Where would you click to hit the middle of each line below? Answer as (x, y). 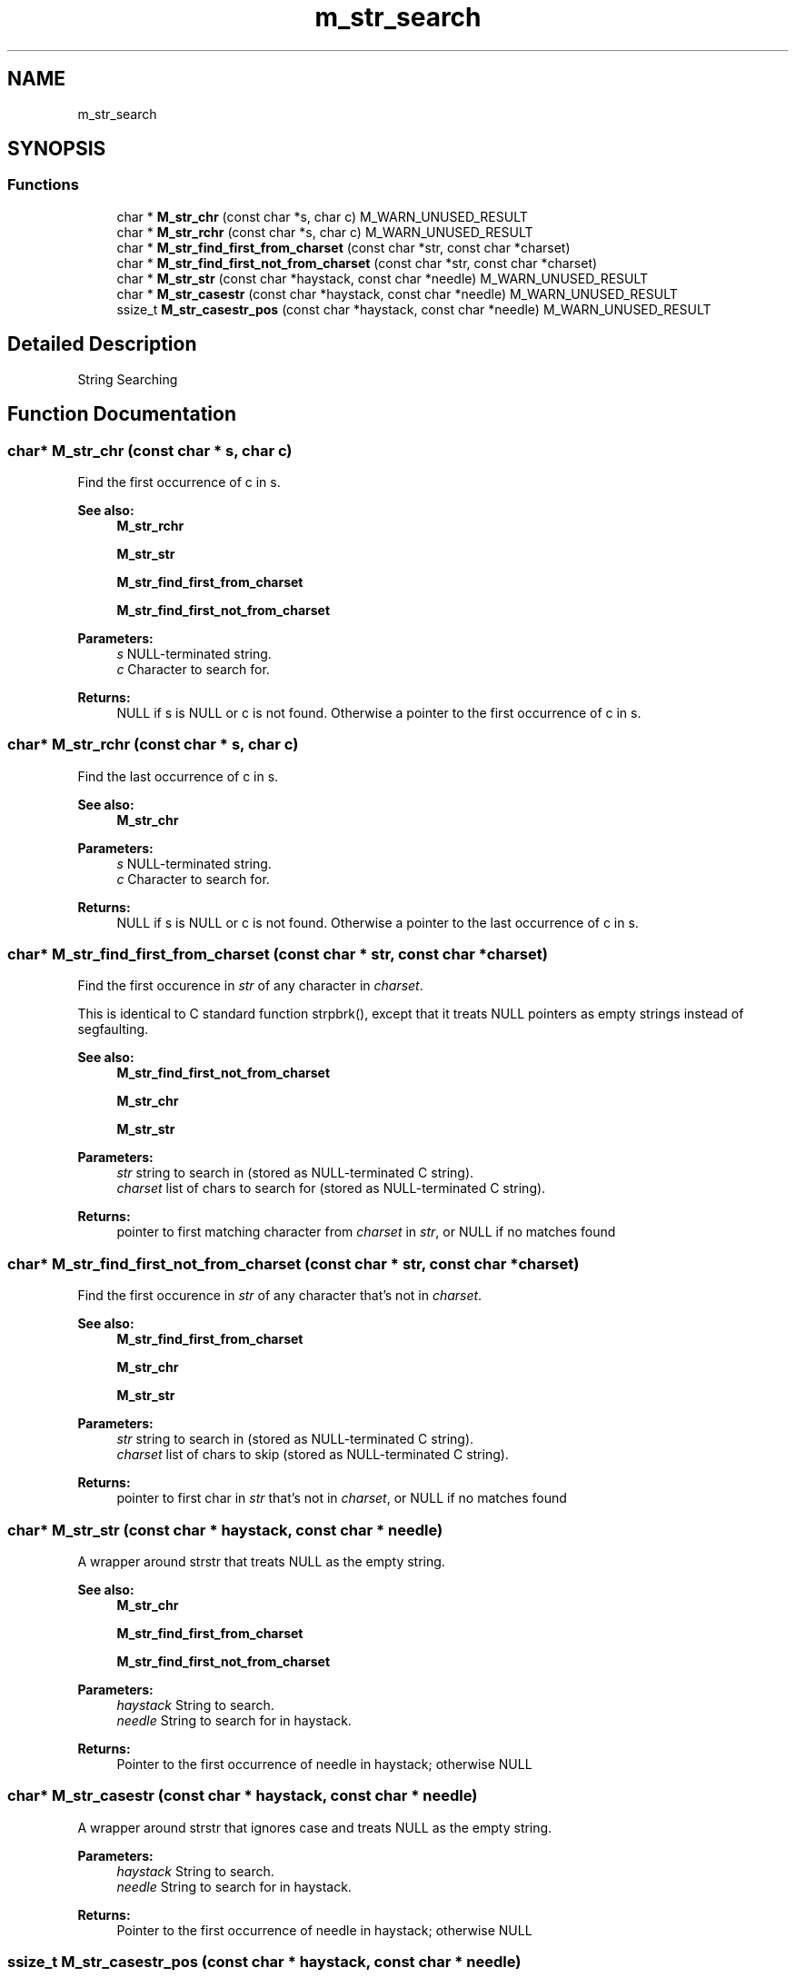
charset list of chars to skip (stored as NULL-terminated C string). (313, 1455)
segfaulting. (113, 1029)
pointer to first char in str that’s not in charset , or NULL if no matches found (342, 1498)
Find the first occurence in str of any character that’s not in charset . (280, 1296)
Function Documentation (122, 414)
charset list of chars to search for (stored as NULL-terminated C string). (331, 1188)
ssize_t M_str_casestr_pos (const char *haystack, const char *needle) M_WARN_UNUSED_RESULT (414, 309)
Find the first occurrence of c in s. (179, 482)
